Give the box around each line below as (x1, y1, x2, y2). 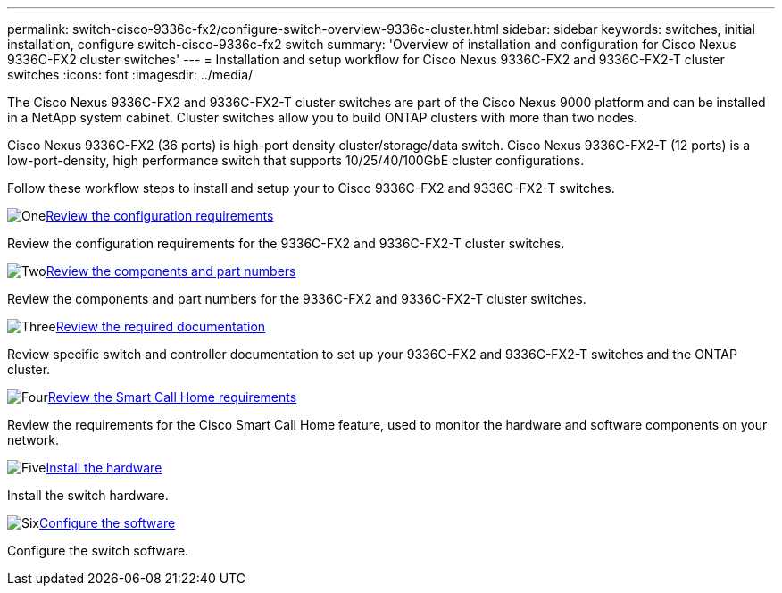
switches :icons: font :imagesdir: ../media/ (7, 67, 254, 82)
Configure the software (39, 515, 176, 530)
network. (7, 432, 60, 447)
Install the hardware (46, 460, 162, 475)
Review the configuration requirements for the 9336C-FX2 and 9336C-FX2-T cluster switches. (7, 236, 565, 251)
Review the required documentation (55, 319, 266, 334)
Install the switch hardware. (7, 488, 169, 503)
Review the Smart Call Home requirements (47, 389, 297, 405)
